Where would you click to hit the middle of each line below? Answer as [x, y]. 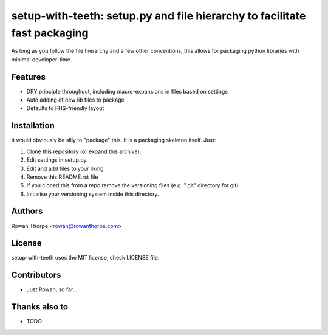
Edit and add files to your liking [65, 168]
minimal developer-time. [42, 59]
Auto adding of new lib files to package [75, 100]
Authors [27, 211]
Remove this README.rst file [62, 177]
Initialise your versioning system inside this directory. [93, 194]
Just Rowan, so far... [52, 289]
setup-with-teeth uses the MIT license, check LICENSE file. [85, 258]
